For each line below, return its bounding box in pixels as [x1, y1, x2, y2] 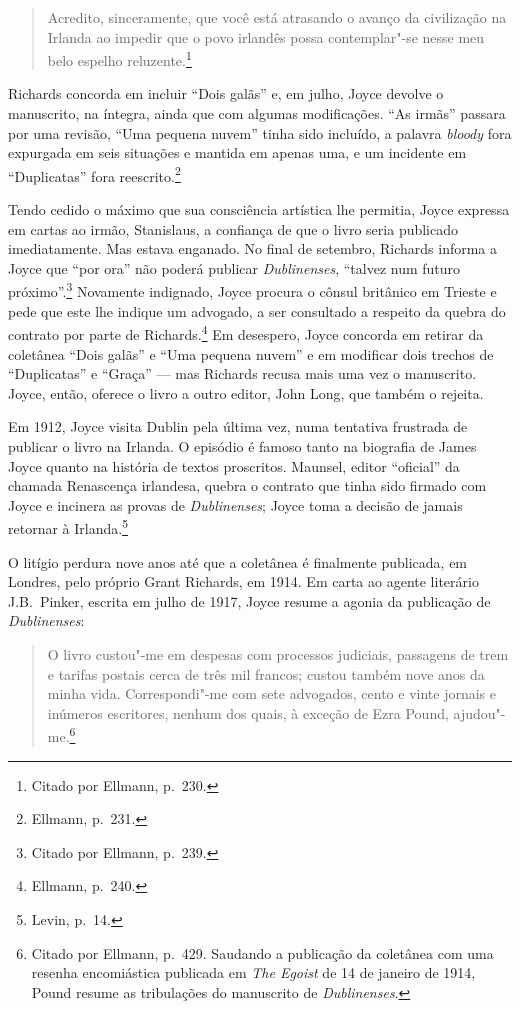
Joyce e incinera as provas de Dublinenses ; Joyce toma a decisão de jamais [8, 494, 463, 515]
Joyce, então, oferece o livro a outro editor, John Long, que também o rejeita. [8, 382, 484, 403]
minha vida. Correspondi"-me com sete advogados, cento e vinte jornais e [47, 683, 496, 704]
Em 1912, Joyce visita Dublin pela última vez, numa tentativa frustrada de [8, 416, 468, 437]
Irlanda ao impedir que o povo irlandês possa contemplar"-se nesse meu [47, 26, 485, 47]
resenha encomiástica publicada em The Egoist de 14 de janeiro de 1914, [31, 962, 476, 983]
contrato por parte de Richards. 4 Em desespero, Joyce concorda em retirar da [8, 321, 484, 344]
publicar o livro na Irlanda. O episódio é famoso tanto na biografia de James [8, 435, 477, 456]
